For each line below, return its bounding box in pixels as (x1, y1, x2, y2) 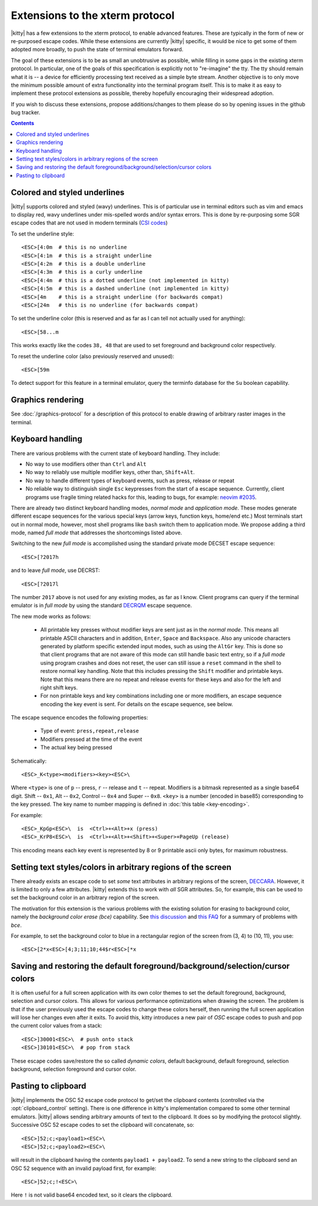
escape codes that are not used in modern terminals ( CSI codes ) (11, 219, 168, 227)
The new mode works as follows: (11, 613, 91, 620)
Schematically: (11, 757, 47, 764)
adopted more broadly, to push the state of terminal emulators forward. (11, 46, 184, 53)
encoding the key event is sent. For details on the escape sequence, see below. (40, 700, 233, 708)
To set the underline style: (11, 230, 74, 237)
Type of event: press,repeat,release (40, 727, 140, 734)
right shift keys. (40, 684, 78, 691)
